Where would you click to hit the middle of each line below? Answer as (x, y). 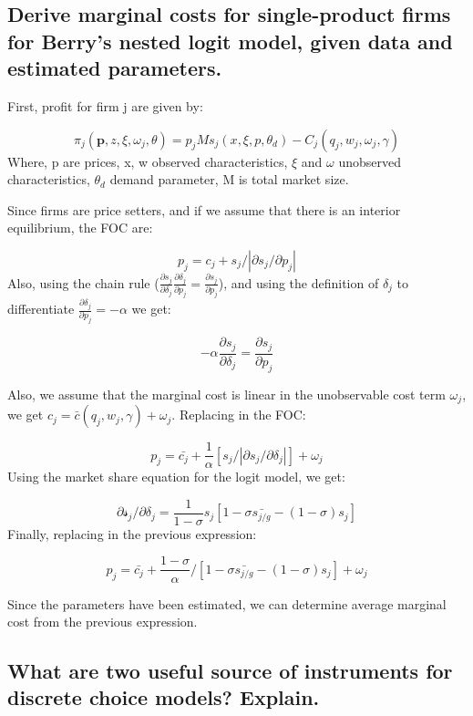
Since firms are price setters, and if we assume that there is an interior (204, 209)
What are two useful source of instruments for (230, 671)
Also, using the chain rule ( (83, 282)
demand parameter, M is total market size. (229, 179)
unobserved (370, 161)
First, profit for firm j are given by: (105, 105)
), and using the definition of (298, 282)
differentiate (41, 309)
